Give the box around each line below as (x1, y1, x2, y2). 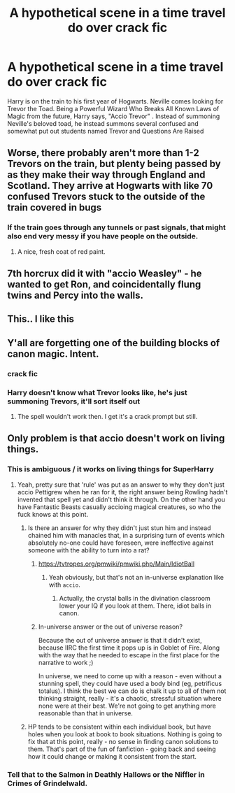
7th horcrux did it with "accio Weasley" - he (7, 268, 202, 280)
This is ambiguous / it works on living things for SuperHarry (7, 464, 215, 474)
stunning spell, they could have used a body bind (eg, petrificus (38, 679, 222, 687)
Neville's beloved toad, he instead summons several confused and (7, 119, 199, 127)
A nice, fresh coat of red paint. (17, 247, 106, 256)
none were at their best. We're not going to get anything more (38, 701, 217, 710)
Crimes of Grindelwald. (7, 778, 88, 788)
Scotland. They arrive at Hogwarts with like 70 (7, 180, 213, 192)
